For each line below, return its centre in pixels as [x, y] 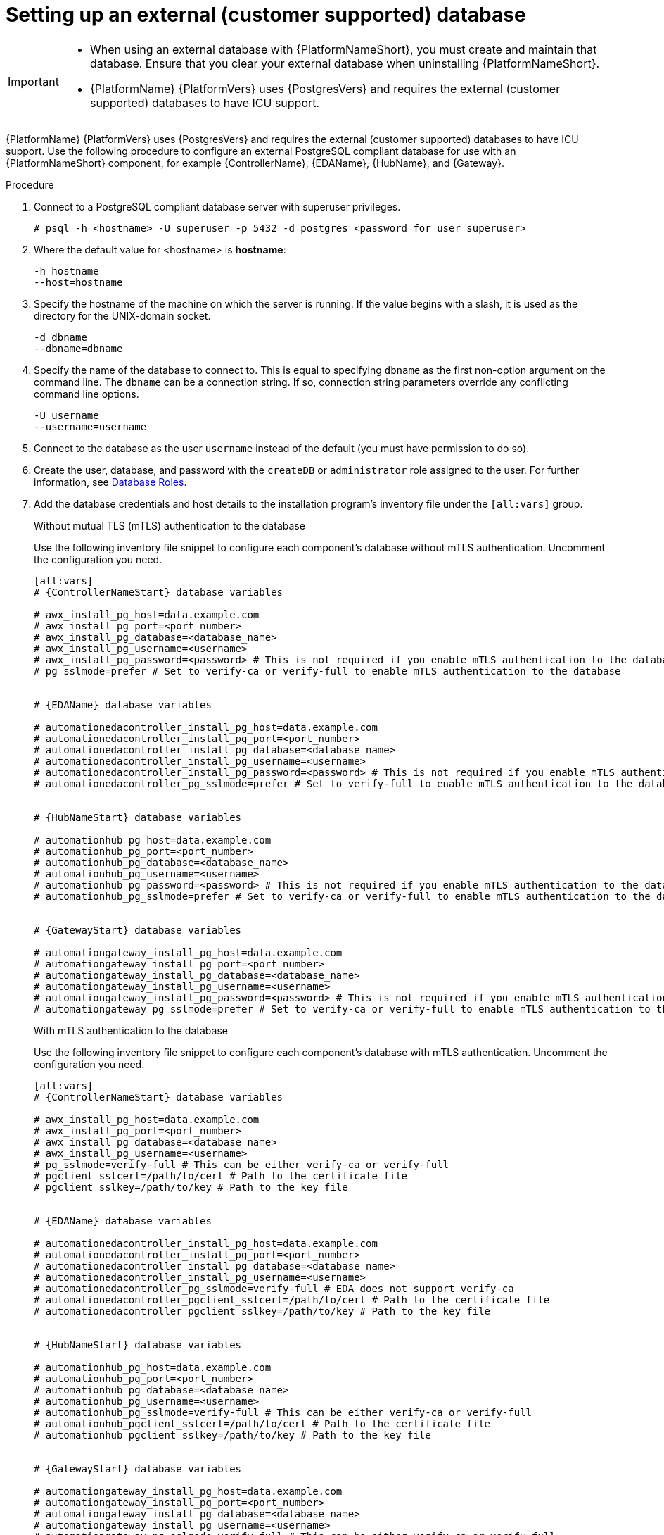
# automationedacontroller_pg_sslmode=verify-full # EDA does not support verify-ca [274, 1288]
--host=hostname [78, 282]
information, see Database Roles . [110, 482]
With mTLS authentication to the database [131, 1030]
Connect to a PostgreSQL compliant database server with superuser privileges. [217, 206]
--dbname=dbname [78, 348]
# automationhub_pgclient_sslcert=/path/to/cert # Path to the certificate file [262, 1423]
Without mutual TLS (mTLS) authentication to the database [170, 525]
